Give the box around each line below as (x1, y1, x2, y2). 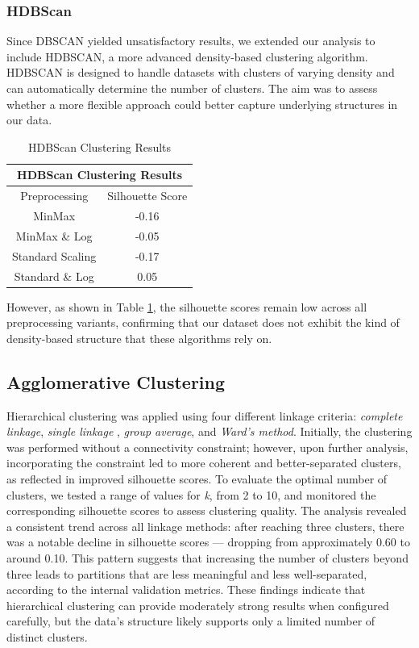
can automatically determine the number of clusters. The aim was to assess (6, 80, 378, 96)
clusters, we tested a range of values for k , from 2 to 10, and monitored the (6, 486, 376, 503)
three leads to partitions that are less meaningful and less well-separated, (6, 565, 367, 582)
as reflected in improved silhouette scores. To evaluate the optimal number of (6, 470, 388, 487)
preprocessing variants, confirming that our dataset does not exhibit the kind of (6, 314, 400, 331)
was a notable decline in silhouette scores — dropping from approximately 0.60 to (6, 533, 410, 550)
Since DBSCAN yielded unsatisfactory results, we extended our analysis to (6, 32, 375, 49)
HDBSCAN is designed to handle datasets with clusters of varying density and (6, 64, 395, 81)
